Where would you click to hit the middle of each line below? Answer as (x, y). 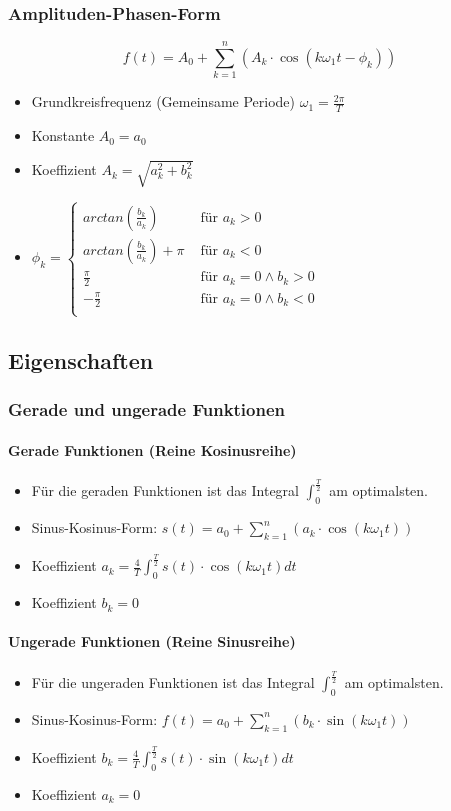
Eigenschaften (81, 360)
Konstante (63, 135)
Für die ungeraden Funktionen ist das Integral (173, 681)
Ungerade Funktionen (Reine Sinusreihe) (152, 641)
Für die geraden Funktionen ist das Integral (165, 490)
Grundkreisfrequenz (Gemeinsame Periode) (163, 101)
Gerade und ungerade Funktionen (147, 409)
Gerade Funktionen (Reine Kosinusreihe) (152, 449)
